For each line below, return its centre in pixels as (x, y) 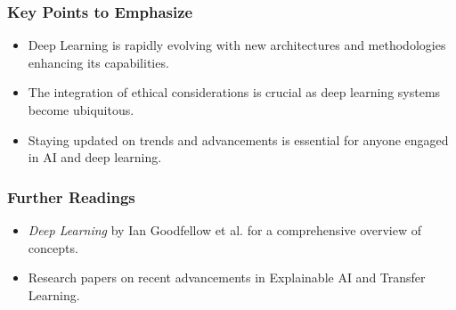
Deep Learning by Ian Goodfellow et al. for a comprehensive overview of (225, 230)
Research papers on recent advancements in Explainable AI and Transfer (227, 277)
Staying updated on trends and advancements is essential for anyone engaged (238, 139)
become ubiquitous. (81, 110)
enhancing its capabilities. (98, 62)
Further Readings (71, 196)
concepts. (53, 247)
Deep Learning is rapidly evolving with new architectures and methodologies (237, 45)
